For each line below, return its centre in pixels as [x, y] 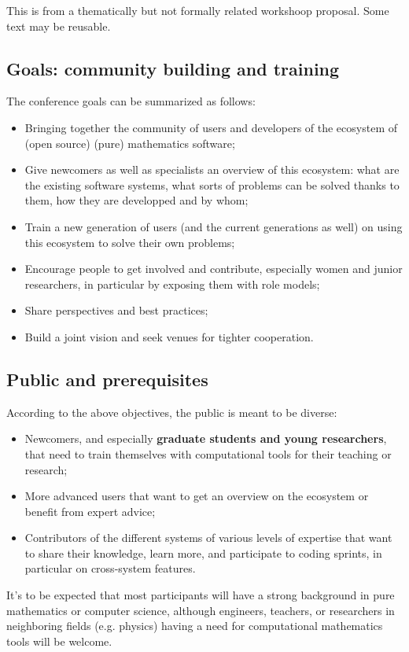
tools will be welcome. [59, 641]
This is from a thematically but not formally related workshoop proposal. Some [198, 10]
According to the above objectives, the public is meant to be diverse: [172, 412]
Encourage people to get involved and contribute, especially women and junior [214, 269]
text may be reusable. [59, 26]
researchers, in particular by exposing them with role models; [172, 284]
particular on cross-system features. [110, 568]
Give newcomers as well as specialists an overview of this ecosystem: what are [212, 169]
